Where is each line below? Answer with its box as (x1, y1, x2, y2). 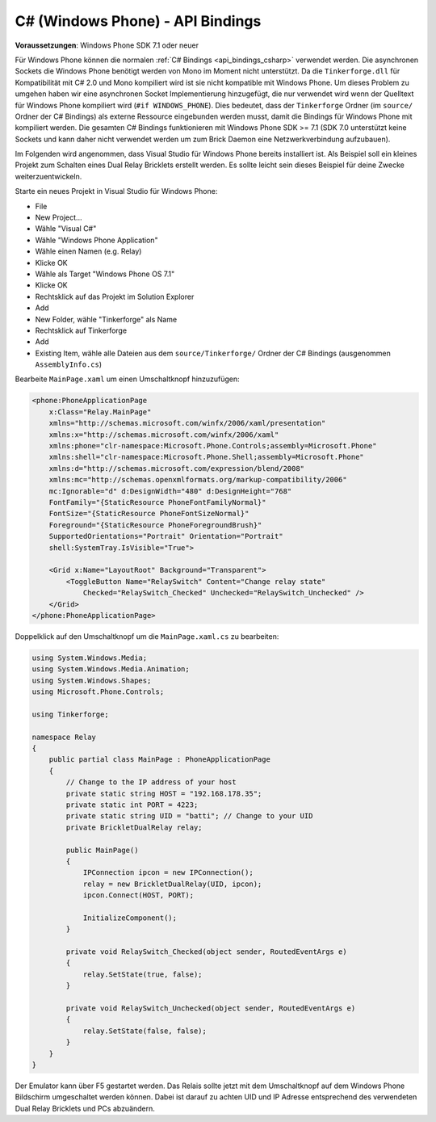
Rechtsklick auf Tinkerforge (35, 326, 128, 335)
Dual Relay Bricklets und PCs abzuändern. (15, 1103, 155, 1113)
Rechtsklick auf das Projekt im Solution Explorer (35, 292, 195, 301)
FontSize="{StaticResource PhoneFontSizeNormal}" (48, 509, 249, 519)
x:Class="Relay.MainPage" (48, 407, 152, 416)
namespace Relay (31, 732, 97, 742)
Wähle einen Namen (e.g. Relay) (35, 246, 142, 256)
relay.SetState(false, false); (82, 1026, 208, 1036)
